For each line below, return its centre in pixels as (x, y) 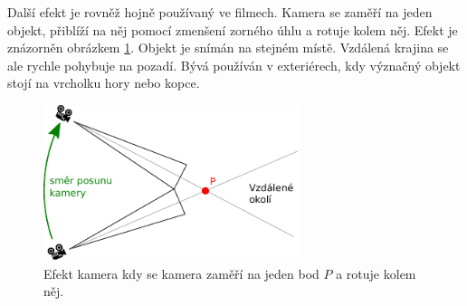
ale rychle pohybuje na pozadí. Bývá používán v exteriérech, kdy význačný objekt (234, 65)
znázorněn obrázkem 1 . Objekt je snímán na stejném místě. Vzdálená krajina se (228, 48)
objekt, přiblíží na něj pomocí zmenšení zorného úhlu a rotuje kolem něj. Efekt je (233, 29)
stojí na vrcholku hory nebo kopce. (104, 83)
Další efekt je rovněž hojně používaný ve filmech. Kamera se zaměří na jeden (220, 12)
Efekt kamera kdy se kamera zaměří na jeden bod (181, 273)
